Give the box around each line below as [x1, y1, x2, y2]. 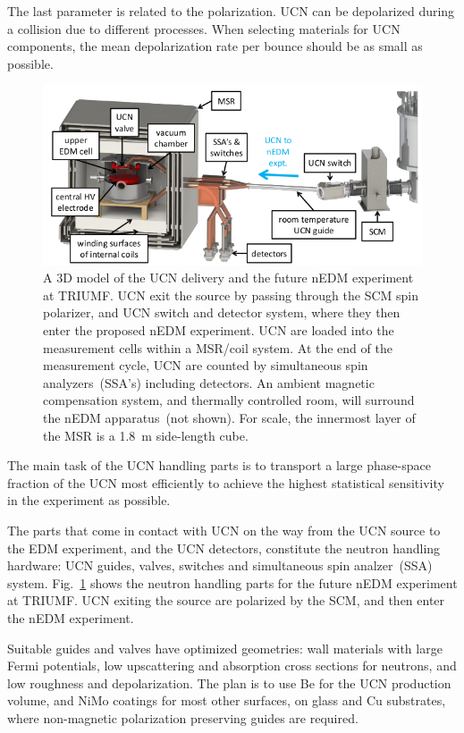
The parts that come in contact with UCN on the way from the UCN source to [7, 520, 441, 539]
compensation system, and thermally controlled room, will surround [43, 391, 415, 409]
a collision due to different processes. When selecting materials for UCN [7, 19, 401, 38]
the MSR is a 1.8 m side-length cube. [43, 425, 249, 444]
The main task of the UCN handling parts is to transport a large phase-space [7, 456, 431, 475]
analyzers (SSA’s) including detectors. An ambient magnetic [43, 373, 375, 392]
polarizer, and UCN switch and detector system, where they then [43, 303, 401, 322]
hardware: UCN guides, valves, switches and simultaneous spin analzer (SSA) [7, 556, 433, 575]
